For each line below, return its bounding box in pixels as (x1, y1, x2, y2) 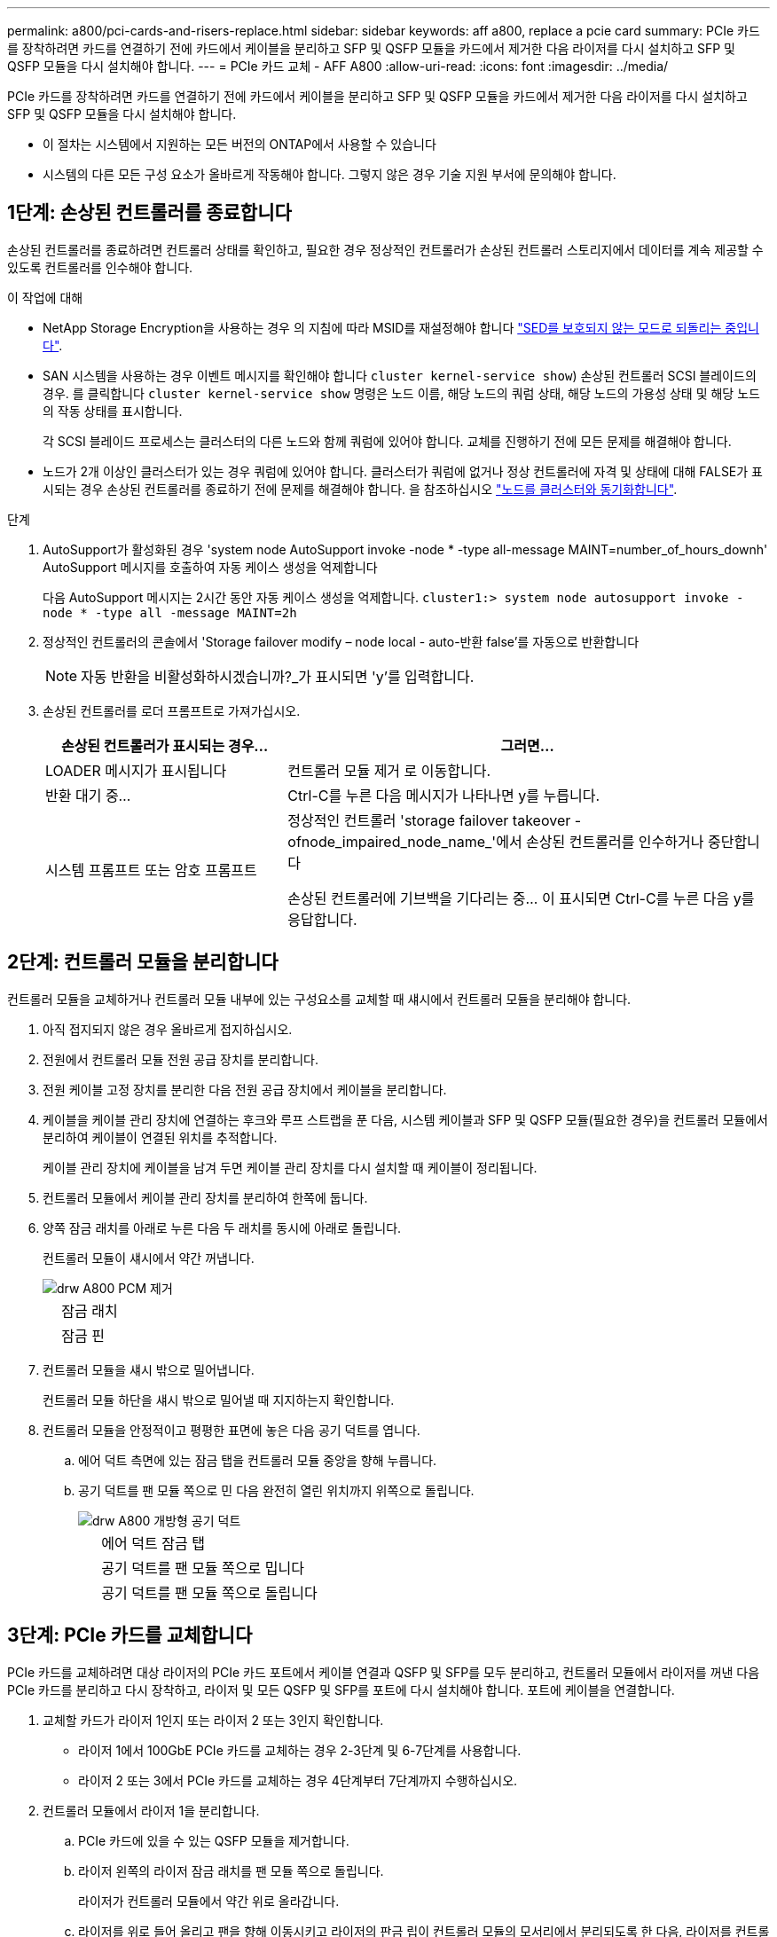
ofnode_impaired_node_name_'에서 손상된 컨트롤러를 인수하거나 (287, 832, 704, 851)
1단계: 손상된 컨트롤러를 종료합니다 (7, 201, 292, 224)
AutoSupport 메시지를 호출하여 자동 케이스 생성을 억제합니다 (43, 559, 378, 575)
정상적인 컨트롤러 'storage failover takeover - (287, 811, 582, 829)
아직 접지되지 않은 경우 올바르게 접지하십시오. (43, 1021, 293, 1037)
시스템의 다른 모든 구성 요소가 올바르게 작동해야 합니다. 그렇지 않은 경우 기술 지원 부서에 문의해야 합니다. (43, 167, 616, 182)
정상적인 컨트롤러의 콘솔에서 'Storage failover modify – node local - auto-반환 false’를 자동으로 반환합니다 (43, 633, 640, 649)
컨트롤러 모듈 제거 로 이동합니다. (287, 761, 491, 780)
